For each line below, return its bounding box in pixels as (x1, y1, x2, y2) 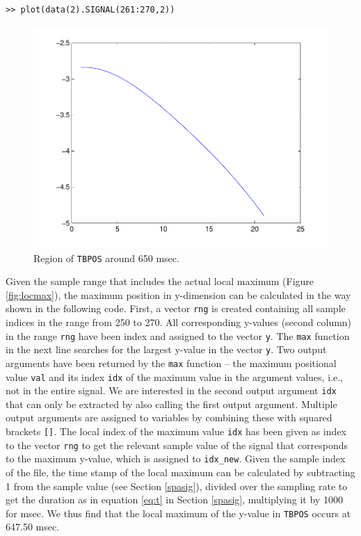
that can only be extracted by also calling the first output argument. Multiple (6, 396, 337, 411)
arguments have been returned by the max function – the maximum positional (6, 355, 337, 370)
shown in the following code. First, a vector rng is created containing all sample (6, 301, 346, 316)
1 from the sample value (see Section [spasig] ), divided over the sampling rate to (6, 478, 348, 493)
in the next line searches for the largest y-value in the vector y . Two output (6, 342, 327, 357)
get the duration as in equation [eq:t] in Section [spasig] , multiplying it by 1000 (6, 492, 343, 507)
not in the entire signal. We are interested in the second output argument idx (6, 383, 337, 398)
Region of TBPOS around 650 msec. (33, 250, 179, 265)
